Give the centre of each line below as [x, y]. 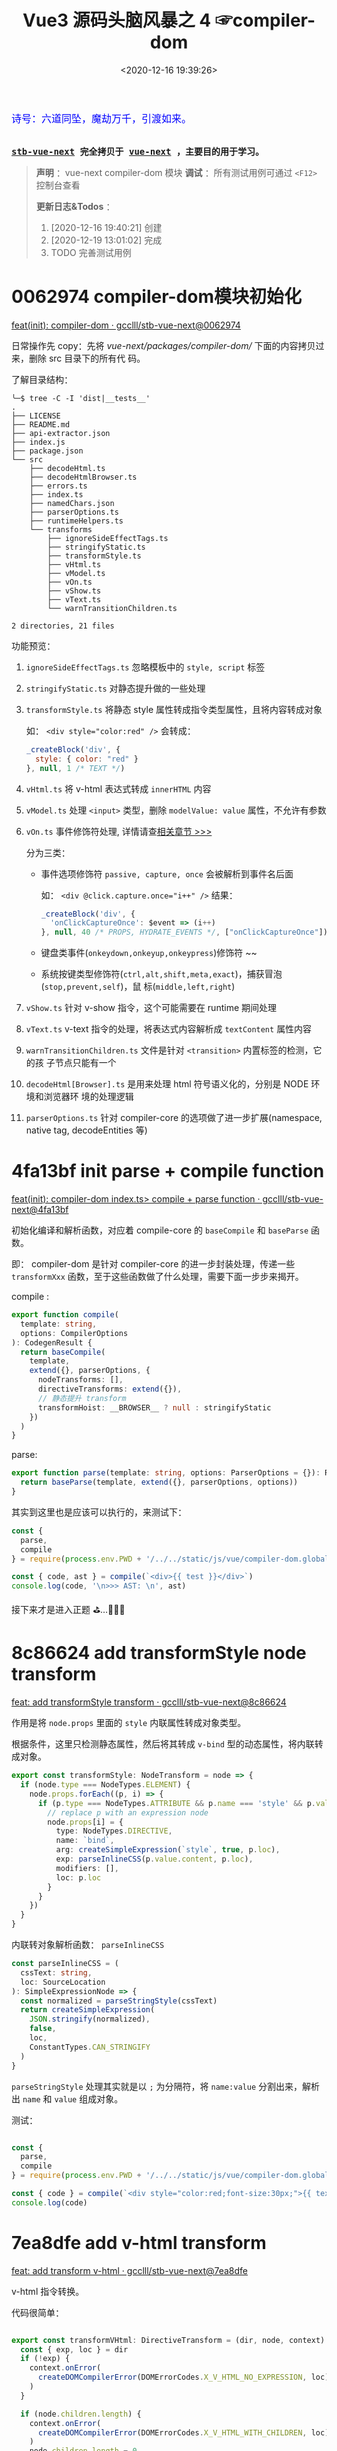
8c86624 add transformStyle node [159, 1653]
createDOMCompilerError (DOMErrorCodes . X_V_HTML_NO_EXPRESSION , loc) [183, 2377]
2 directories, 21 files [63, 626]
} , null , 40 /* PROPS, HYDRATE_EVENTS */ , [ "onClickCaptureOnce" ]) [184, 932]
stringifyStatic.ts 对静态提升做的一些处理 [115, 688]
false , [43, 2029]
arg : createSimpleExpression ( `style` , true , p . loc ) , [168, 1850]
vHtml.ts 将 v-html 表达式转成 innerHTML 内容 [118, 788]
